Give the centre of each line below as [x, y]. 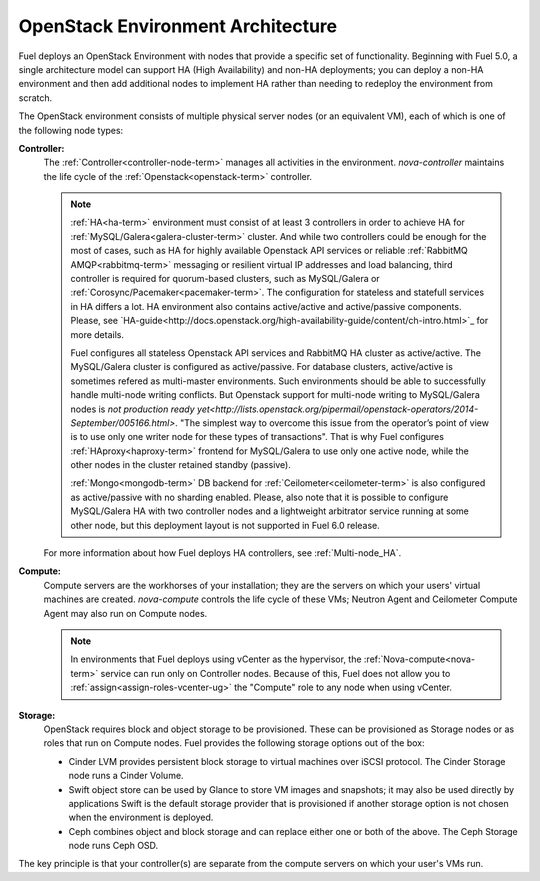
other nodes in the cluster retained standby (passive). [181, 465]
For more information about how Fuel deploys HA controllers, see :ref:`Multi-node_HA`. [222, 553]
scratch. [35, 97]
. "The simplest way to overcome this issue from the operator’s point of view [332, 422]
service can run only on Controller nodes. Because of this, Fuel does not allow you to [275, 673]
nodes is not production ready [132, 409]
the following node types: [71, 130]
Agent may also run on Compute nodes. [125, 613]
